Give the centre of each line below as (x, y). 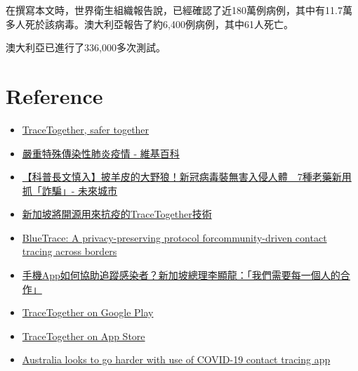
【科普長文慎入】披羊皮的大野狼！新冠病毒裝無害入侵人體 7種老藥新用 (187, 177)
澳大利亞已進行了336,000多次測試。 (86, 47)
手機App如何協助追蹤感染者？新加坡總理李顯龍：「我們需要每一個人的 (181, 275)
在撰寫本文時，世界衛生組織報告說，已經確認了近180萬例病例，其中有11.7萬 (179, 10)
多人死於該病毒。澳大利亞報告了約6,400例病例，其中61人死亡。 (150, 24)
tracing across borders (69, 251)
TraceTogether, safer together (86, 129)
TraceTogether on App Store (84, 336)
